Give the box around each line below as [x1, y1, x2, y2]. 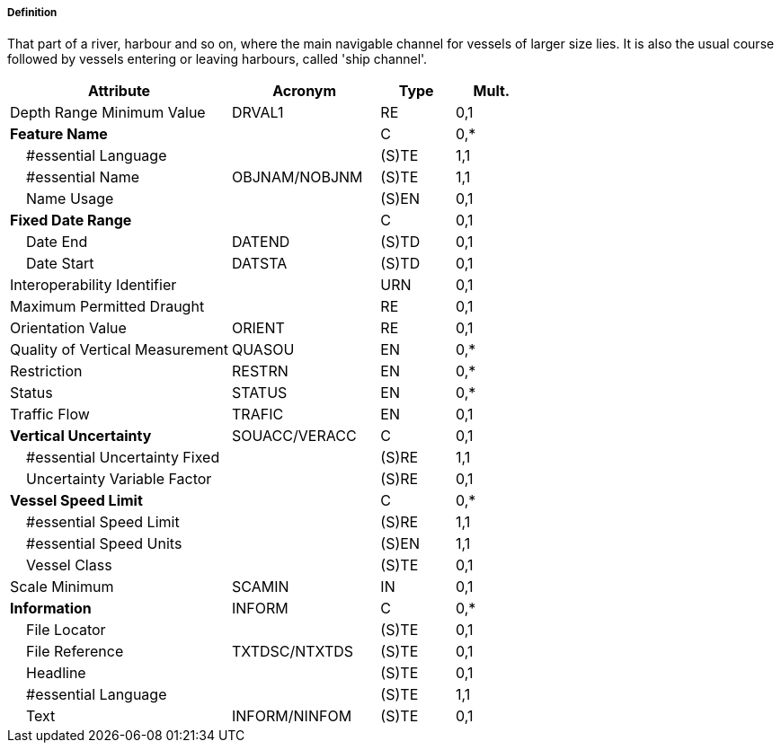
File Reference [26, 642, 124, 661]
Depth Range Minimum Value [10, 103, 206, 122]
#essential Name [26, 168, 139, 187]
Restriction [10, 362, 83, 381]
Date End [26, 233, 88, 251]
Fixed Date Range [10, 211, 132, 230]
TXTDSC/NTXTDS [232, 642, 354, 661]
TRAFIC [232, 405, 284, 424]
